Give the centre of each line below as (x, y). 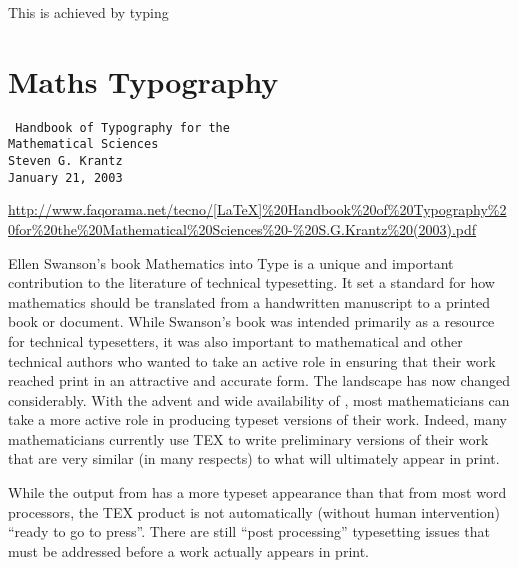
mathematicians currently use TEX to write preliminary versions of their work (248, 438)
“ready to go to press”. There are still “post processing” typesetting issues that (249, 531)
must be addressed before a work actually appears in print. (189, 550)
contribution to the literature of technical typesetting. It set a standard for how (251, 282)
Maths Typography (143, 80)
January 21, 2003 (65, 177)
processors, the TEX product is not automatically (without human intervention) (254, 511)
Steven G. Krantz (65, 161)
